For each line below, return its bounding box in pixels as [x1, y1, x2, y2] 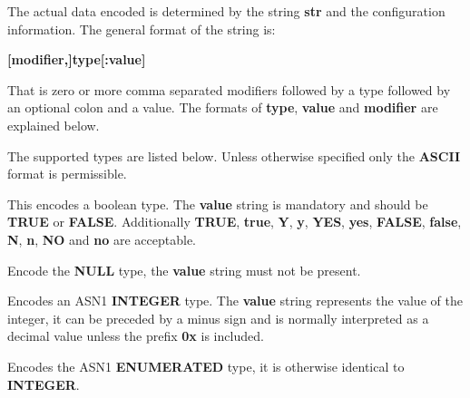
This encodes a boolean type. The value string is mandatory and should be [7, 194, 428, 213]
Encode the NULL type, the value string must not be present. [7, 260, 361, 279]
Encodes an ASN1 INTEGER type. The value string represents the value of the [7, 291, 463, 310]
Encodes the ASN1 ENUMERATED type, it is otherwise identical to [7, 356, 405, 375]
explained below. [7, 115, 100, 134]
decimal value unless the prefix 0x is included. [7, 326, 264, 345]
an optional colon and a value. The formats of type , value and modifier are [7, 98, 438, 117]
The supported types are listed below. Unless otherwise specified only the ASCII [7, 146, 461, 165]
